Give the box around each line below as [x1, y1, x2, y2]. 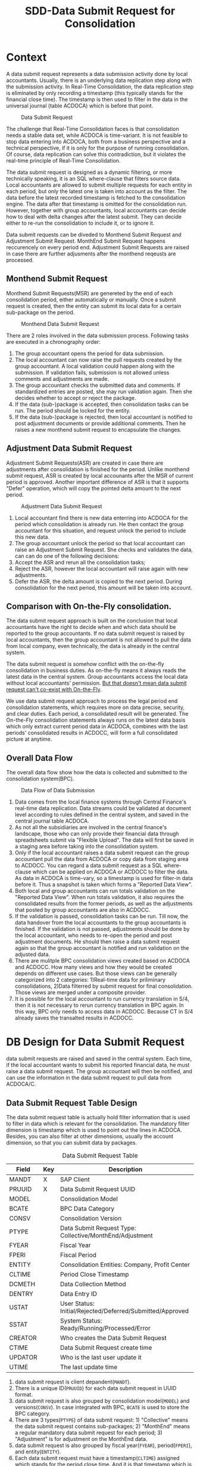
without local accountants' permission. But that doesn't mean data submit [6, 680, 187, 687]
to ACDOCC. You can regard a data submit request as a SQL [14, 862, 162, 869]
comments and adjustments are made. [14, 375, 109, 382]
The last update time [60, 1363, 118, 1371]
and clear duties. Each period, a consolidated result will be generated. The [6, 710, 189, 717]
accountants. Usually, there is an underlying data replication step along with [6, 77, 192, 84]
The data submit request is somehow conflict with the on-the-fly [6, 661, 165, 668]
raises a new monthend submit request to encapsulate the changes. [14, 426, 182, 433]
